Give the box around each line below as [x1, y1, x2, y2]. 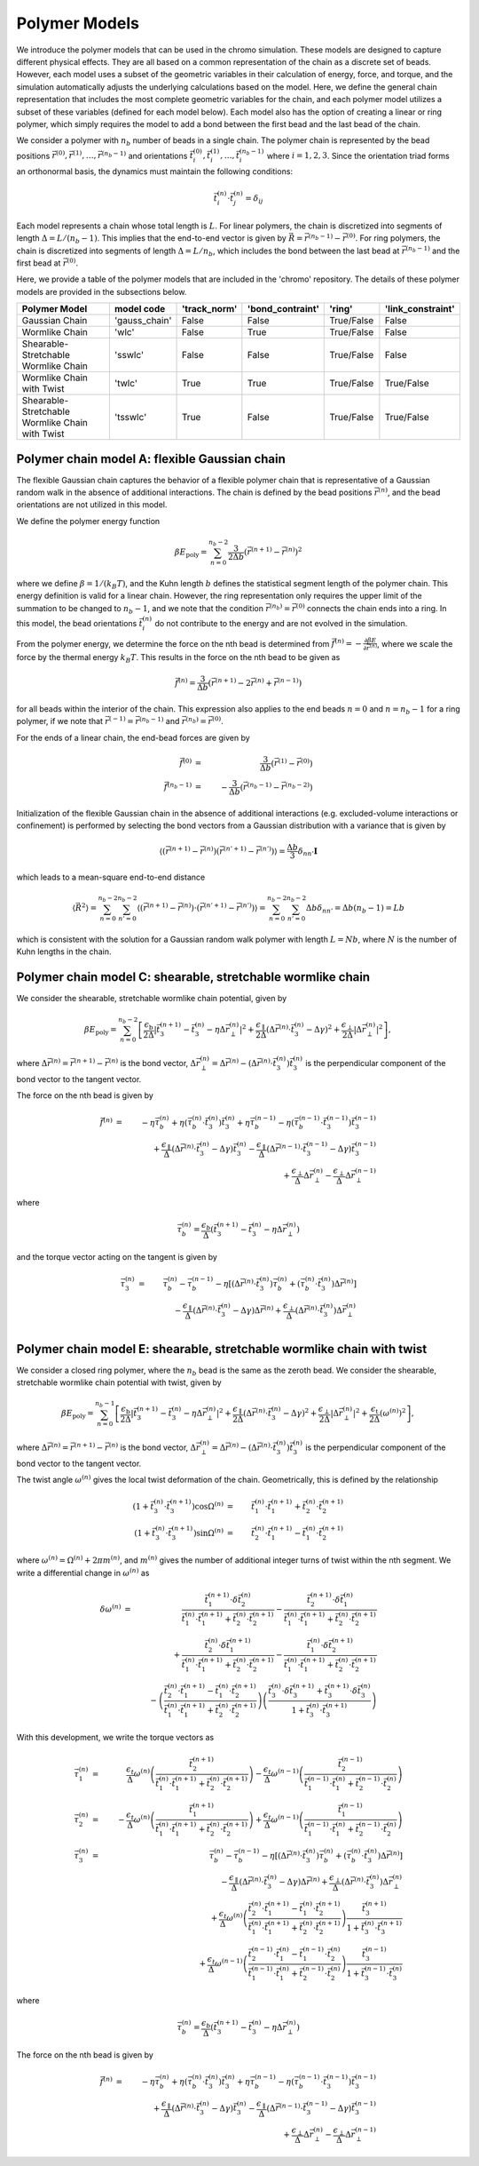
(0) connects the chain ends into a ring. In [295, 602, 447, 613]
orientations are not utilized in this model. [16, 499, 168, 510]
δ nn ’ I [297, 846, 318, 858]
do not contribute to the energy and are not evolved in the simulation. [154, 617, 408, 628]
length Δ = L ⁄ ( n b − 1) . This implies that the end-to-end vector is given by [16, 233, 287, 246]
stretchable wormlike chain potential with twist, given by [16, 1377, 222, 1388]
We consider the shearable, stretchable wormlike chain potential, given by [16, 993, 287, 1004]
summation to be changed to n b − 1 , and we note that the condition [16, 602, 263, 616]
